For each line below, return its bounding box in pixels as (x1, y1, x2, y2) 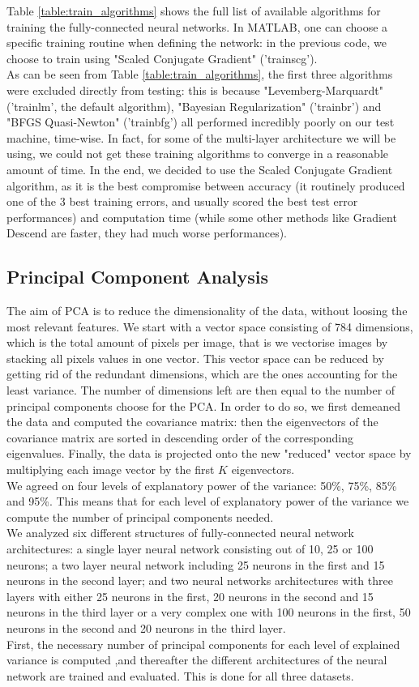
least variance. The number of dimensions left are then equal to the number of (6, 382, 395, 399)
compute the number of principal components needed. (6, 508, 274, 525)
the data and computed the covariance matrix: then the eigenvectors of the (6, 413, 378, 430)
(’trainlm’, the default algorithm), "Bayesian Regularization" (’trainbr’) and (6, 97, 382, 114)
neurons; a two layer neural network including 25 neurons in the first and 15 (6, 556, 385, 573)
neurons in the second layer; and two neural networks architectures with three (6, 572, 393, 589)
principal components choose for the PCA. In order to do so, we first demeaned (6, 397, 401, 414)
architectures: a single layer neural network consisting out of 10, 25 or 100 (6, 540, 374, 557)
